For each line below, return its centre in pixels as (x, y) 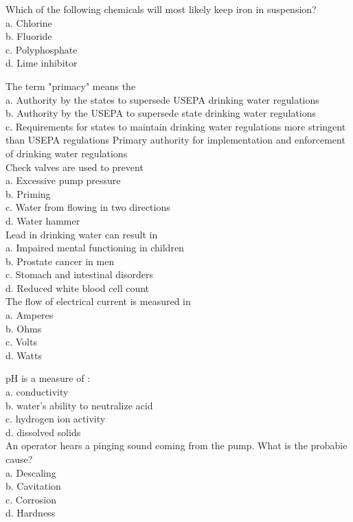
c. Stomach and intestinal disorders (79, 274)
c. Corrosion (31, 499)
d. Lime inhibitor (42, 63)
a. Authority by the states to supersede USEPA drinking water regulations (162, 99)
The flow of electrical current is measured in (98, 301)
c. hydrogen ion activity (56, 419)
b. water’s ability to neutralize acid (79, 405)
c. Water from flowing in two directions (88, 207)
